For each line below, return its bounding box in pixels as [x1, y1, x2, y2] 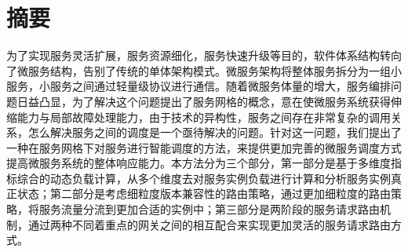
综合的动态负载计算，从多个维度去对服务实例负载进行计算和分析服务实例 [16, 170, 391, 186]
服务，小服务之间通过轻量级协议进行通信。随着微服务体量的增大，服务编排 [6, 78, 391, 94]
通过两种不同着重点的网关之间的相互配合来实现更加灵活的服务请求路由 [27, 216, 391, 232]
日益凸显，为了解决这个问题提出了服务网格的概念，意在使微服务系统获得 [16, 93, 391, 109]
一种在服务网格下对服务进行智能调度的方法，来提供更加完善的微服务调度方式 [6, 139, 402, 155]
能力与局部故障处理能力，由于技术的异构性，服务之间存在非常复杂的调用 [16, 108, 391, 125]
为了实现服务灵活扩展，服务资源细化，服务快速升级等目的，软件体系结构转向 [6, 47, 402, 64]
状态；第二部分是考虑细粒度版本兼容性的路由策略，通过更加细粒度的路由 [16, 185, 391, 202]
